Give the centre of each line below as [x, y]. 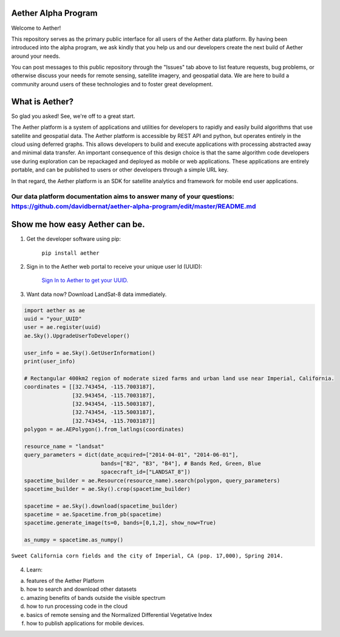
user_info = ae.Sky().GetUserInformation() [90, 353]
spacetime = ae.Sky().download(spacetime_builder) [101, 506]
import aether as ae [54, 310]
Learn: [34, 570]
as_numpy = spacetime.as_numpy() [74, 540]
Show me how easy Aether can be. [78, 225]
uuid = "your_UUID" [53, 319]
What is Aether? [42, 101]
